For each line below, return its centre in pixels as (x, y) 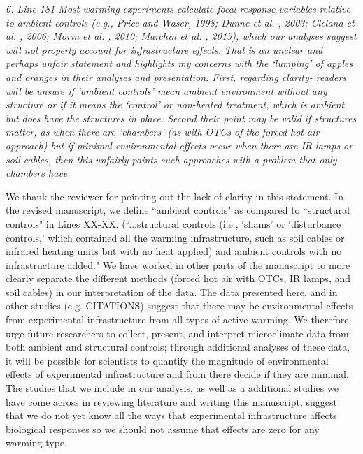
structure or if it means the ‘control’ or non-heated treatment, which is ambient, (177, 104)
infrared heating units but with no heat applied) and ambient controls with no (174, 251)
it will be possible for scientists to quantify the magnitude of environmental (167, 360)
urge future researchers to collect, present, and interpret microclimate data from (177, 333)
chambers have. (38, 173)
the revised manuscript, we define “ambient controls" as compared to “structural (178, 210)
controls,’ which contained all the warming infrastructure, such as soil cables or (175, 237)
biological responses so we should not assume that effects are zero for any (163, 429)
